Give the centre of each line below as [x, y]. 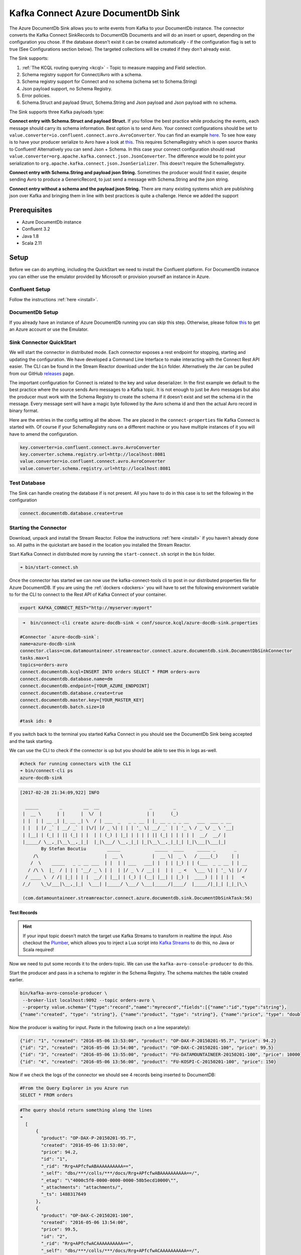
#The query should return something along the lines [86, 1110]
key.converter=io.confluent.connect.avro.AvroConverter [90, 447]
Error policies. [36, 96]
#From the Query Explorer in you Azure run [74, 1088]
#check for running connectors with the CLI [76, 764]
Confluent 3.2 [36, 229]
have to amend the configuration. [44, 434]
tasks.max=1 [35, 658]
